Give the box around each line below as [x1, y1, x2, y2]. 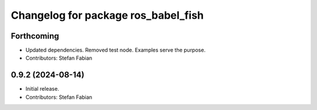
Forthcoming [11, 31, 59, 41]
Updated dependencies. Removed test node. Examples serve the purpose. [25, 47, 205, 54]
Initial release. [25, 85, 59, 92]
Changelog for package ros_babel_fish [11, 9, 204, 22]
